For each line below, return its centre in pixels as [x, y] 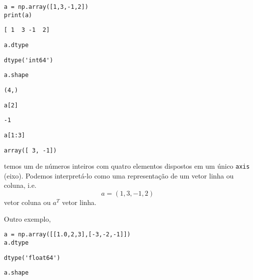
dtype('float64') [32, 258]
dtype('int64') [29, 60]
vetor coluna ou [27, 202]
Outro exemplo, [28, 218]
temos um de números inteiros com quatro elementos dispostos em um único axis [127, 166]
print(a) [18, 15]
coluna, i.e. [20, 185]
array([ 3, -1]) [30, 150]
